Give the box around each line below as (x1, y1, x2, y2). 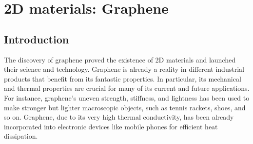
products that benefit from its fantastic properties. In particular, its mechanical (4, 73, 241, 83)
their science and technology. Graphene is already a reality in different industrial (4, 64, 244, 74)
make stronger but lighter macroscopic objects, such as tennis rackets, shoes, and (4, 102, 246, 112)
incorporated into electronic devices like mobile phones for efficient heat (4, 121, 218, 131)
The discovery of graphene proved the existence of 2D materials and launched (4, 54, 236, 64)
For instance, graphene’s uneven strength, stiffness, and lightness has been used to (4, 92, 250, 103)
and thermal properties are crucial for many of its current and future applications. (4, 83, 250, 93)
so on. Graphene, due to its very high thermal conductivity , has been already (4, 112, 234, 122)
